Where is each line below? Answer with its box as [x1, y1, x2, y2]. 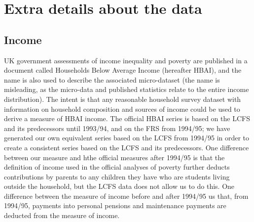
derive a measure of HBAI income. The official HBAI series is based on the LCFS [4, 113, 250, 124]
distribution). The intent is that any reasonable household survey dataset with [4, 93, 241, 104]
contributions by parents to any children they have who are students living [4, 171, 230, 181]
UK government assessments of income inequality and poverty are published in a [4, 55, 248, 65]
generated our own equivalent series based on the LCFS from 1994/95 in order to [4, 133, 250, 143]
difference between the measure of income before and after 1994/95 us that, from [4, 190, 249, 201]
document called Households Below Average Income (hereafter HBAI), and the [4, 65, 242, 75]
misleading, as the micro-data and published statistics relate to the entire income [4, 84, 249, 94]
